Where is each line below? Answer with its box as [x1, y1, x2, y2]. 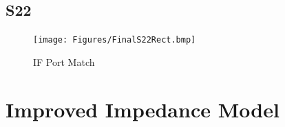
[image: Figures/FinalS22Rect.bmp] [33, 35, 196, 45]
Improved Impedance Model [6, 95, 279, 123]
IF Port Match [33, 54, 95, 69]
